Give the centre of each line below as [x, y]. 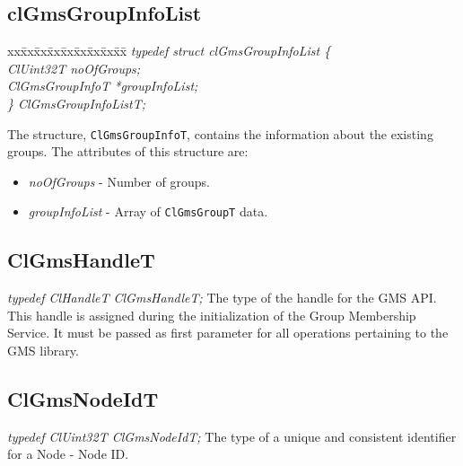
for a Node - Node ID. [68, 454]
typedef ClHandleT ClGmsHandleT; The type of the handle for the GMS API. [222, 298]
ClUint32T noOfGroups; [74, 68]
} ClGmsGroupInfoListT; [76, 103]
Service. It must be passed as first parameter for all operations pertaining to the [228, 333]
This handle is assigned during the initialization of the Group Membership [212, 315]
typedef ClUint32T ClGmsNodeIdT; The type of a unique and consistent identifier [232, 436]
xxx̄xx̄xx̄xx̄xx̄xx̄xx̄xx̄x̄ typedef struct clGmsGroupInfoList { [169, 51]
